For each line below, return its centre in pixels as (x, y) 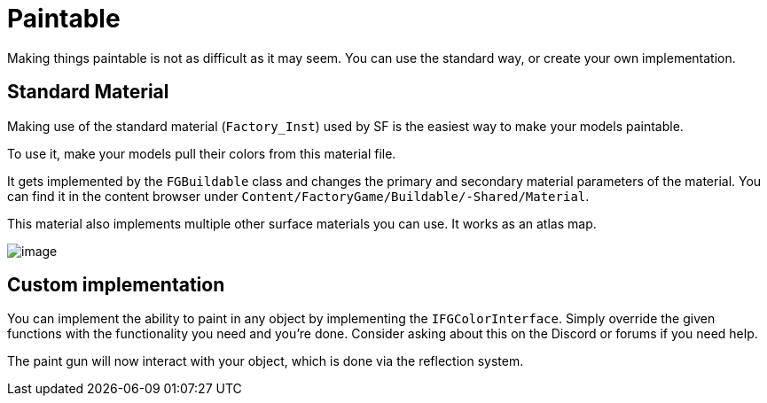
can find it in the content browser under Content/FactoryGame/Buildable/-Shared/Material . (298, 196)
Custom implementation (116, 285)
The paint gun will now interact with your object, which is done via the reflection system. (266, 361)
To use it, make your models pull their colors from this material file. (202, 153)
